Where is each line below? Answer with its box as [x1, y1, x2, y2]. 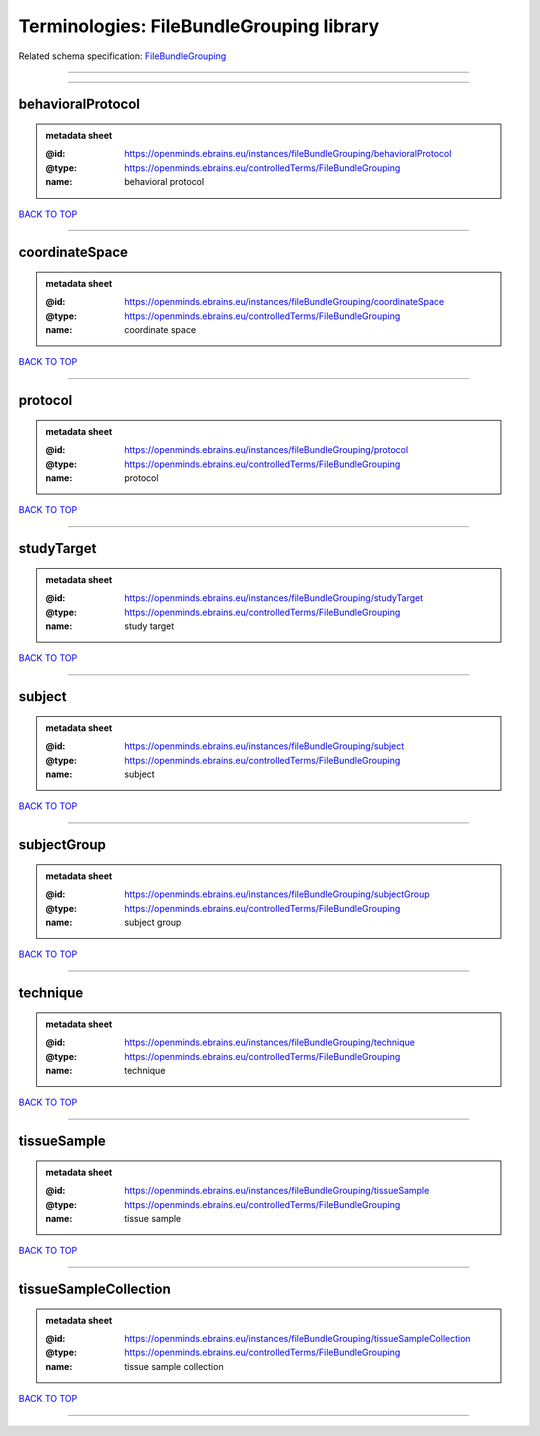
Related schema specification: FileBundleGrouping [18, 50, 227, 62]
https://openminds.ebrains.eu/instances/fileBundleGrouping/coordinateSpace [124, 296, 445, 308]
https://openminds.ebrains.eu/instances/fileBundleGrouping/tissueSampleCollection [124, 1333, 471, 1345]
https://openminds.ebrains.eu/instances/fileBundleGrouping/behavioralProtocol [124, 148, 452, 160]
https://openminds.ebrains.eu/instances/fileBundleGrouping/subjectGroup [124, 888, 430, 900]
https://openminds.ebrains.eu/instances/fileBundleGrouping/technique [124, 1036, 415, 1049]
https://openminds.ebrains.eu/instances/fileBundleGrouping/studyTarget [124, 592, 424, 604]
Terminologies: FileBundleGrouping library [18, 15, 380, 37]
